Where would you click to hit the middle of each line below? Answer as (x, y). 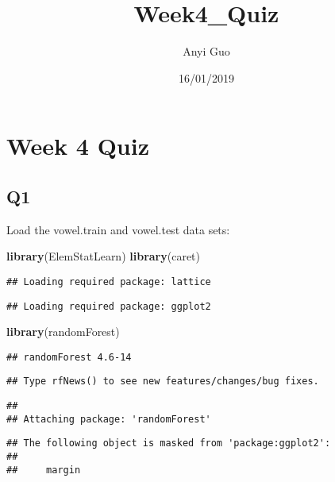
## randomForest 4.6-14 (69, 357)
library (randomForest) (63, 332)
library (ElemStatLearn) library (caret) (104, 256)
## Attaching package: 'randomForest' (109, 419)
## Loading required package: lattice (109, 281)
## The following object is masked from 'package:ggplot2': (169, 443)
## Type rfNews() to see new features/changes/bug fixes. (163, 382)
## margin (44, 470)
